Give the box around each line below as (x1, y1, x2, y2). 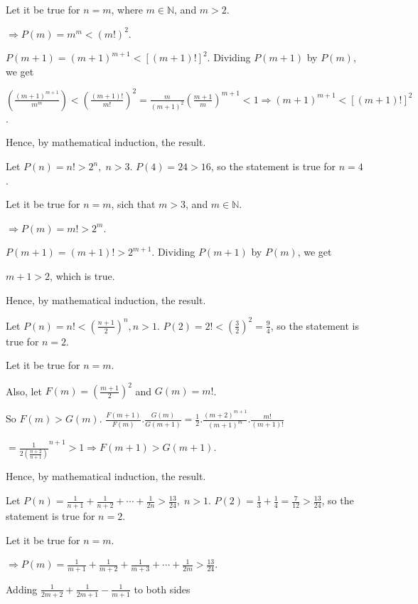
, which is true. (50, 269, 115, 283)
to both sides (134, 581, 191, 596)
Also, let (6, 383, 43, 398)
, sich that (111, 197, 156, 212)
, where (111, 2, 143, 16)
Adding (6, 581, 38, 596)
